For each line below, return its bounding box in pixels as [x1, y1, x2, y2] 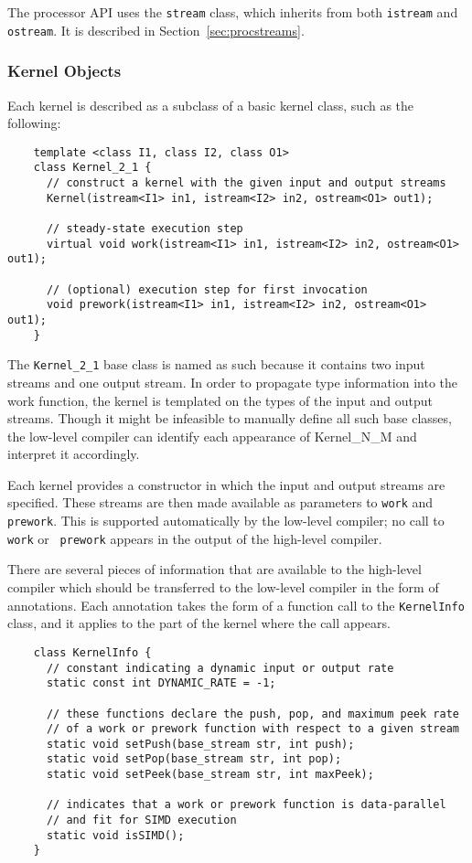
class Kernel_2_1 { [33, 161, 152, 175]
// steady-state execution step [46, 222, 243, 235]
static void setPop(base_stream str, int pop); [46, 752, 342, 766]
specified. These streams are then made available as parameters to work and [7, 493, 434, 512]
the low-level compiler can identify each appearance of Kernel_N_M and [7, 426, 417, 445]
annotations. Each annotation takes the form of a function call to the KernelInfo [7, 595, 465, 614]
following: [7, 113, 61, 133]
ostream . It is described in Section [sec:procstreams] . [7, 20, 305, 39]
